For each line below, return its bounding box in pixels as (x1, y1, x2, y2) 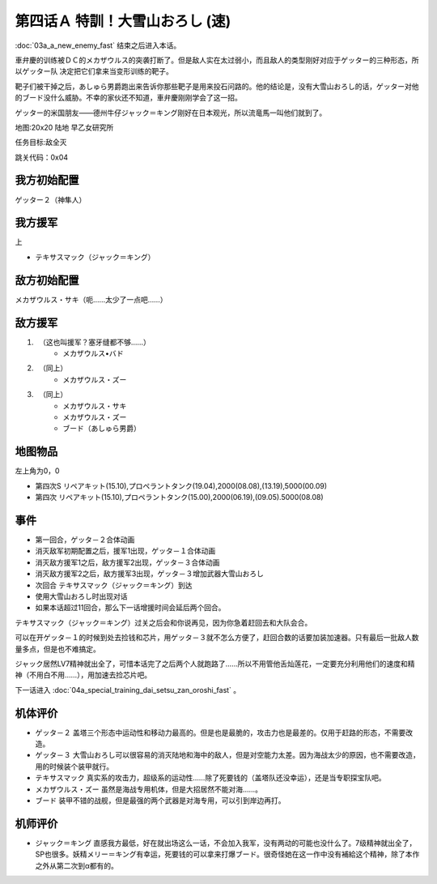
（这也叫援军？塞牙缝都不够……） (41, 337, 151, 347)
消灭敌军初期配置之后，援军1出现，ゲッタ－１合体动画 (35, 546, 216, 556)
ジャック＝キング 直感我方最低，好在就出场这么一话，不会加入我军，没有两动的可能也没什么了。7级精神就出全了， (35, 838, 417, 848)
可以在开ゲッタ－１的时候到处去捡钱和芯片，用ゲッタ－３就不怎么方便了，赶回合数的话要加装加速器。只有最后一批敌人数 (15, 633, 419, 643)
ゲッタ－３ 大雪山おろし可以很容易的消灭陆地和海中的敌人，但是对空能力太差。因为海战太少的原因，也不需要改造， (35, 750, 420, 760)
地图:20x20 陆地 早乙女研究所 (15, 122, 114, 132)
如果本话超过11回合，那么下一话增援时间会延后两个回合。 (35, 603, 226, 613)
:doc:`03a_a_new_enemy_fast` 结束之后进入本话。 (15, 41, 181, 50)
